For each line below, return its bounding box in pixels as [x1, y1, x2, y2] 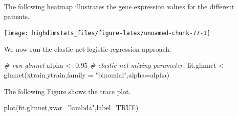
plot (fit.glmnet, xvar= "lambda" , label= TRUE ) [4, 102, 139, 113]
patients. [4, 11, 30, 21]
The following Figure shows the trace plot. [4, 86, 131, 96]
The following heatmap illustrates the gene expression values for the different [4, 1, 235, 11]
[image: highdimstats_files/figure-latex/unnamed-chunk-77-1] [4, 30, 211, 37]
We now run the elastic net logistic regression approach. [4, 43, 171, 54]
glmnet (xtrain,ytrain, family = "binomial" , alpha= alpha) [4, 70, 170, 80]
